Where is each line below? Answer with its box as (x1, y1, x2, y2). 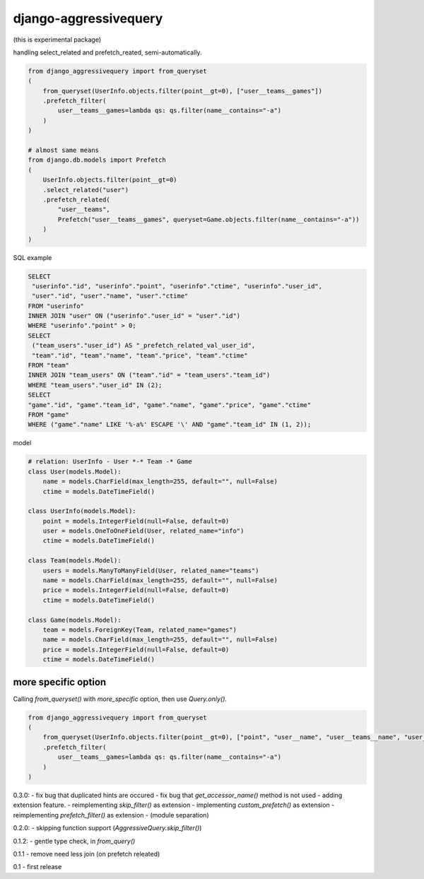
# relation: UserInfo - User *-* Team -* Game (28, 458, 192, 466)
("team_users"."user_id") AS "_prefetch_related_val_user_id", (32, 341, 256, 350)
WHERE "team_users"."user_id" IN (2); (28, 381, 163, 389)
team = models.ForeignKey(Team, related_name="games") (42, 626, 237, 634)
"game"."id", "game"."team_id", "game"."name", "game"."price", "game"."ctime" (28, 401, 312, 409)
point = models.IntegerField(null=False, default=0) (42, 517, 230, 525)
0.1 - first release (13, 863, 62, 871)
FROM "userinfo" (28, 302, 85, 310)
